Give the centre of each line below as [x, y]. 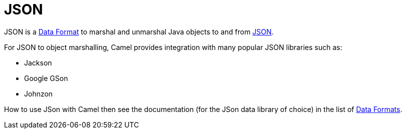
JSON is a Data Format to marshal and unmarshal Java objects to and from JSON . [139, 31]
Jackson [38, 62]
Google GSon [46, 78]
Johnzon [39, 93]
